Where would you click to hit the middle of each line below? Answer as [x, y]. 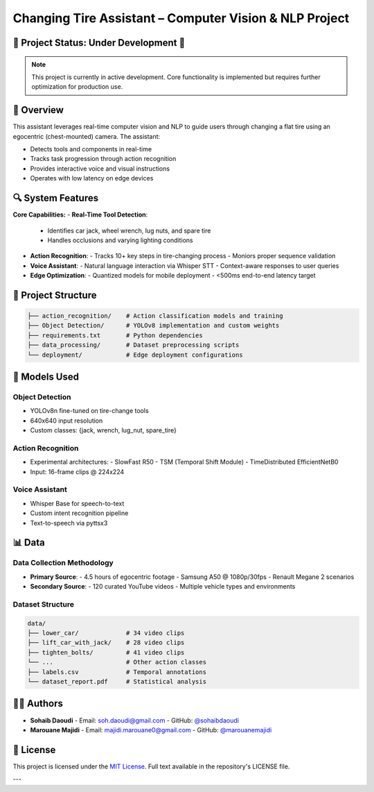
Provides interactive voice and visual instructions [100, 168]
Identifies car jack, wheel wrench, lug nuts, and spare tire [129, 230]
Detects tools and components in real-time [91, 149]
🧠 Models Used [46, 377]
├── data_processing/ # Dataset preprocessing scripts [133, 345]
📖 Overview [38, 110]
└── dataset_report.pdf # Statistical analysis [117, 682]
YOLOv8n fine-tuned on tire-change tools [89, 411]
